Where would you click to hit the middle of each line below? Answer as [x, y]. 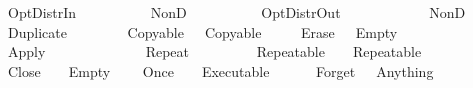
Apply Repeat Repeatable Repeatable [214, 51]
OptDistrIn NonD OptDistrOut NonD [236, 12]
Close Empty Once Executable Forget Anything [220, 70]
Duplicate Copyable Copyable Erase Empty [202, 31]
